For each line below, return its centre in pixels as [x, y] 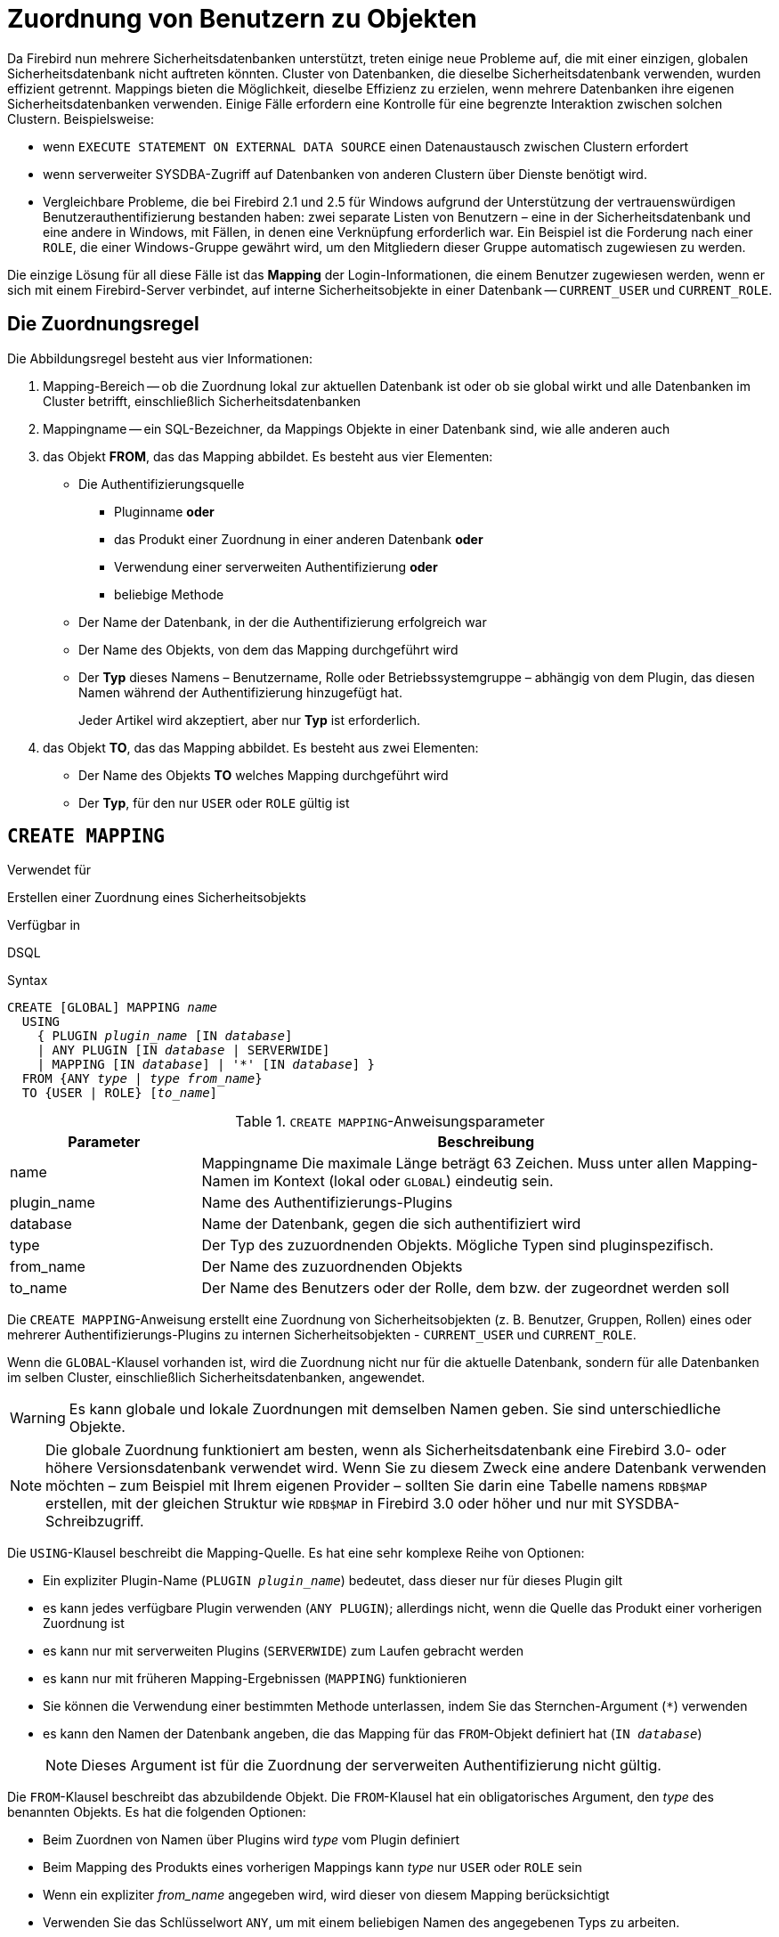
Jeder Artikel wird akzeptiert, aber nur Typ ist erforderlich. [250, 720]
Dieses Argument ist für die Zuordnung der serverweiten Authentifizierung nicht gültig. [371, 1766]
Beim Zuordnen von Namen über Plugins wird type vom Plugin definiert [252, 1840]
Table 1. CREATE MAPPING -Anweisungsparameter [390, 1122]
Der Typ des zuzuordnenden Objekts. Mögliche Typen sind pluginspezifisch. [458, 1245]
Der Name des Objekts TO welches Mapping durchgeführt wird [264, 775]
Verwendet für [49, 870]
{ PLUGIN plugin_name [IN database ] [165, 1036]
